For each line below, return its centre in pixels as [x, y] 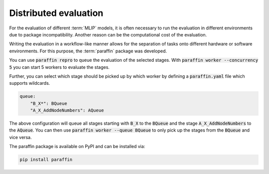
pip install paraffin [46, 160]
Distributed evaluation [56, 13]
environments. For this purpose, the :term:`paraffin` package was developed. [88, 51]
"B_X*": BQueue [49, 103]
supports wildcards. [30, 83]
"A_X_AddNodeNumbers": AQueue [67, 110]
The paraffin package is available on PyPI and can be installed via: [77, 147]
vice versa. [20, 137]
